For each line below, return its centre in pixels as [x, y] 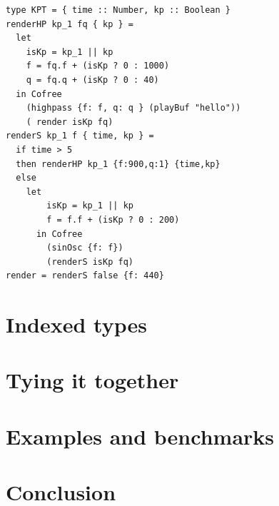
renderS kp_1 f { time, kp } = [80, 136]
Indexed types [76, 324]
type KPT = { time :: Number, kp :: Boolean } [118, 10]
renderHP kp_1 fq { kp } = [70, 24]
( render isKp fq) [70, 122]
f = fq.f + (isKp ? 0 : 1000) [98, 66]
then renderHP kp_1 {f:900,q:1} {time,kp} [118, 164]
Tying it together [92, 380]
